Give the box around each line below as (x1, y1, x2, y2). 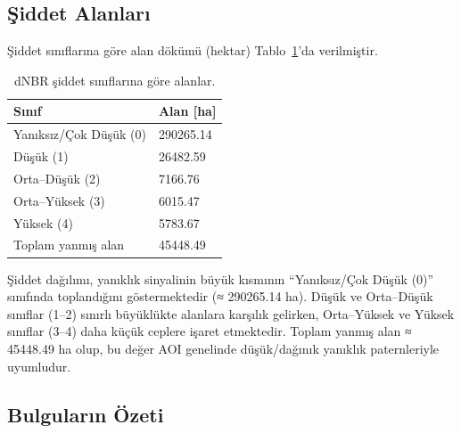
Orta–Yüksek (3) (13, 191, 105, 209)
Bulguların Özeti (7, 400, 164, 428)
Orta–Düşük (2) (13, 168, 101, 187)
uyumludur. (7, 356, 71, 375)
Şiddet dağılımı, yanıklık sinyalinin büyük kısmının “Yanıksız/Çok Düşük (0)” (7, 269, 434, 288)
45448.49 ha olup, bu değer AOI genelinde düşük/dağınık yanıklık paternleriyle (7, 339, 440, 357)
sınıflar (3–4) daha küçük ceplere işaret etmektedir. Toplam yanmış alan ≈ (7, 322, 412, 340)
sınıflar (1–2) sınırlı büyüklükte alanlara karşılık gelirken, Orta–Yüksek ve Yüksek (7, 304, 455, 323)
